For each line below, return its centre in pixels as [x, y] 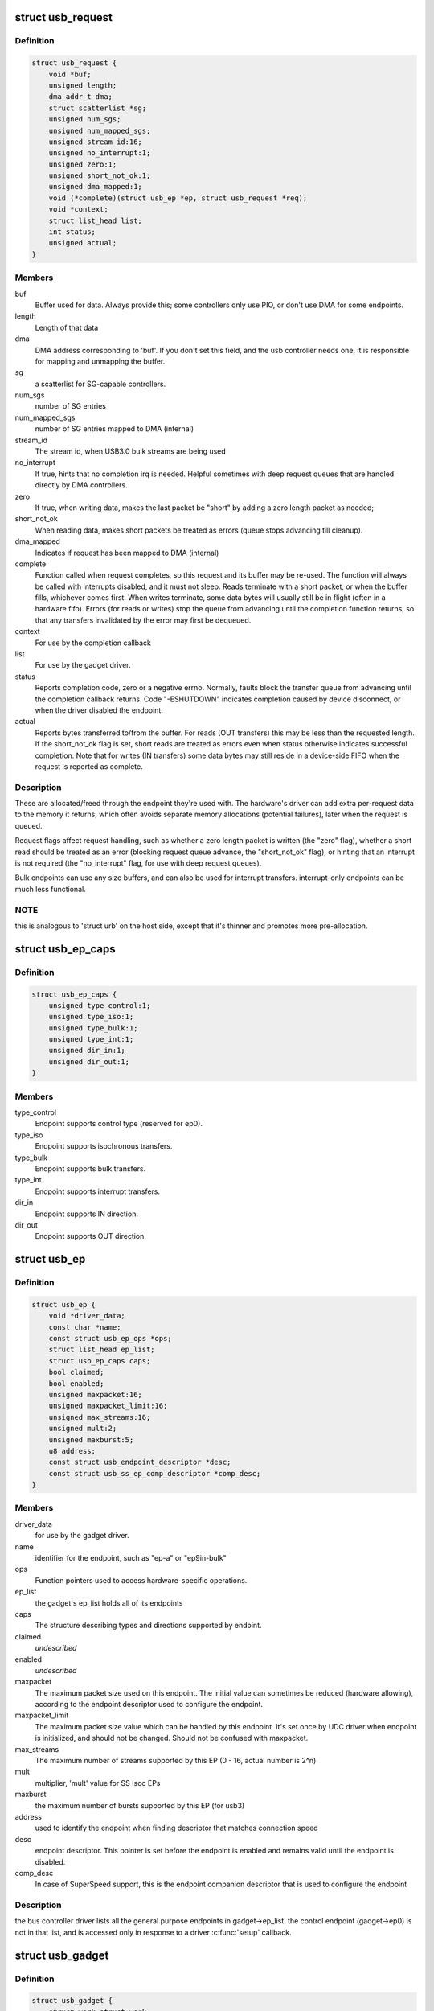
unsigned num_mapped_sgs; [100, 130]
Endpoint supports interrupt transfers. [98, 1191]
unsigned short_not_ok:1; [100, 176]
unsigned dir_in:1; [87, 1051]
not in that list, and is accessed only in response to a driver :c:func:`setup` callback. [154, 1932]
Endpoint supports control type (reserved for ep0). [119, 1124]
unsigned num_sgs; [85, 119]
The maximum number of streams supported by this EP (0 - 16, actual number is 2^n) [176, 1761]
